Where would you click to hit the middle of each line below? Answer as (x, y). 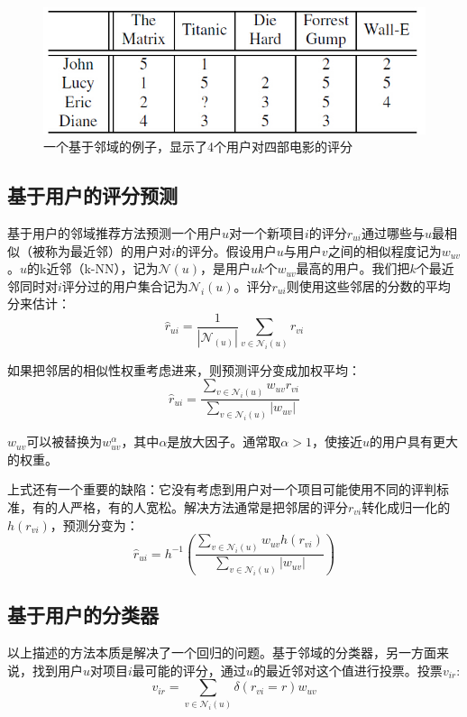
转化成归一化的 (406, 506)
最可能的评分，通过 (189, 670)
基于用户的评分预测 (92, 195)
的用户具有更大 (413, 441)
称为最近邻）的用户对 (108, 250)
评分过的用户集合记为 (125, 285)
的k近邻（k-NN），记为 (93, 268)
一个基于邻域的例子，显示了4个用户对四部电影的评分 (198, 147)
